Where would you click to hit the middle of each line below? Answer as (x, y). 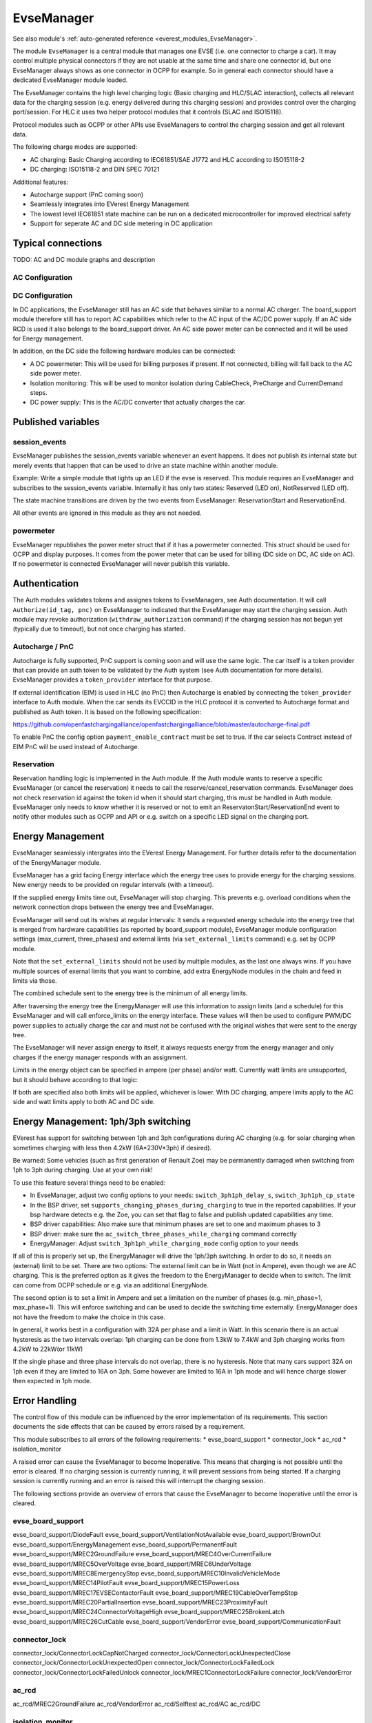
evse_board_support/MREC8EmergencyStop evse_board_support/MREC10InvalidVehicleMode (146, 1573)
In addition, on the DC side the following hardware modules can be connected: (124, 351)
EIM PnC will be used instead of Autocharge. (76, 746)
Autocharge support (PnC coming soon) (87, 195)
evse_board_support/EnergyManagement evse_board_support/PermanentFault (125, 1544)
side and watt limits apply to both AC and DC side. (84, 1102)
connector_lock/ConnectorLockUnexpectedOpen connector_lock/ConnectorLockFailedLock (144, 1663)
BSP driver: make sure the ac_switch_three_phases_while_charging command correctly (164, 1234)
